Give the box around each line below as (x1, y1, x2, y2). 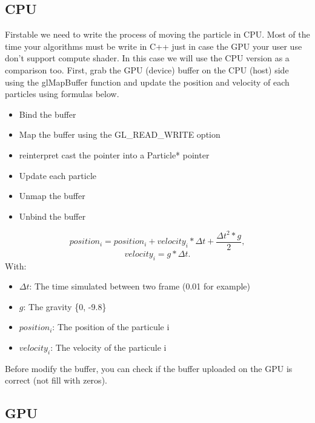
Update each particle (19, 169, 97, 181)
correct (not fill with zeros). (5, 374, 107, 387)
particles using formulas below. (5, 87, 119, 100)
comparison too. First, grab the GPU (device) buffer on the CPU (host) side (5, 63, 289, 76)
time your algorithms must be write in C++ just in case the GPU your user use (5, 39, 302, 52)
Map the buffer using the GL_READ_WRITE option (19, 128, 220, 141)
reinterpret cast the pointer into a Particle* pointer (19, 148, 210, 161)
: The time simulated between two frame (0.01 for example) (29, 280, 251, 293)
